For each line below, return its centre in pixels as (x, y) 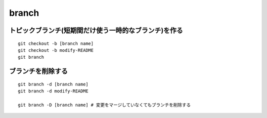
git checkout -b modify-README (56, 50)
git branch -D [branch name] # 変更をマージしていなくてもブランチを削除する (105, 105)
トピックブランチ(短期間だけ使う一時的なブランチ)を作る (96, 30)
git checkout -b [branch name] (56, 43)
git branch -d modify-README (53, 91)
